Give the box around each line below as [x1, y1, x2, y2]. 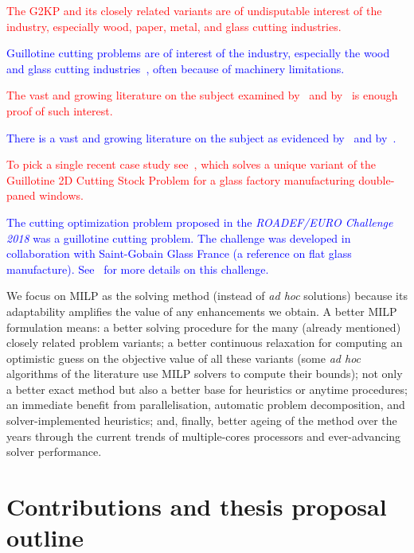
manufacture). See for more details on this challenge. [6, 260, 269, 277]
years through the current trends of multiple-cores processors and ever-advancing [6, 427, 401, 444]
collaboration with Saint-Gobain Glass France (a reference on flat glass [6, 245, 352, 262]
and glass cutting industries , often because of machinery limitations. [6, 60, 345, 76]
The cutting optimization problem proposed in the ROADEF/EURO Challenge [6, 213, 393, 230]
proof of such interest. [6, 102, 113, 119]
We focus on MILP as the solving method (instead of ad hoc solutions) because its [6, 287, 408, 304]
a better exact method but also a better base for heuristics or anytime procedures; [6, 380, 408, 397]
